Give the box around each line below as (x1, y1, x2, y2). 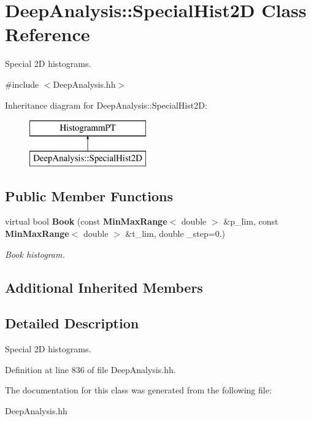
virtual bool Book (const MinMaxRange (5, 215, 167, 228)
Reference (5, 21, 90, 47)
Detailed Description (5, 314, 139, 333)
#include (5, 77, 39, 90)
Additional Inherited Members (5, 277, 203, 296)
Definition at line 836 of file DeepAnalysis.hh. (5, 363, 176, 376)
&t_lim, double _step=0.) (125, 227, 226, 240)
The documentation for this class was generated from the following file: (5, 384, 272, 396)
